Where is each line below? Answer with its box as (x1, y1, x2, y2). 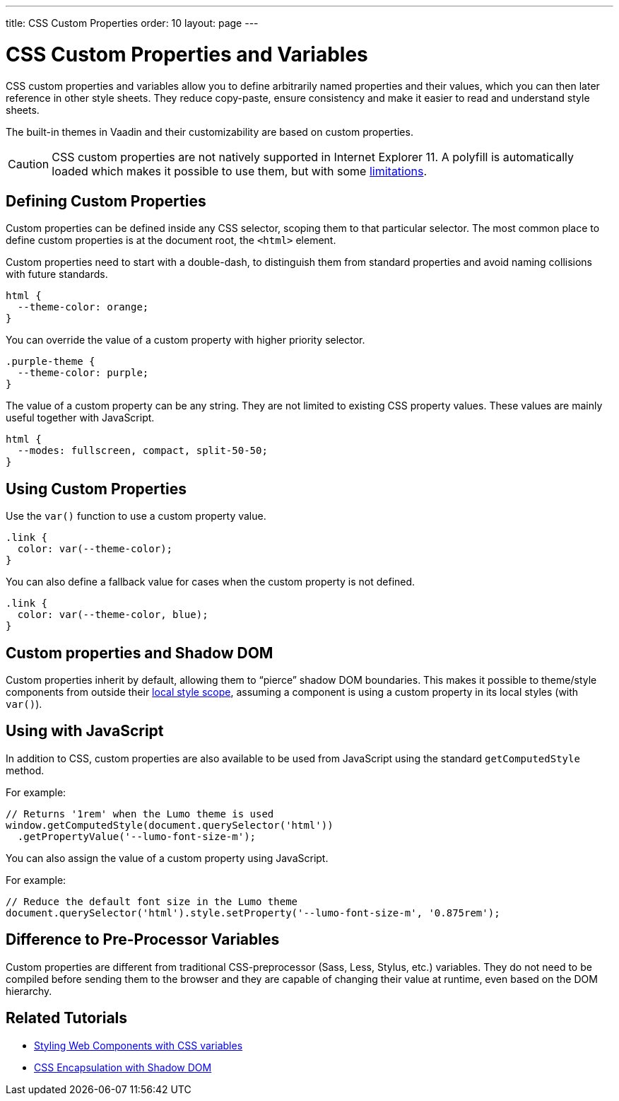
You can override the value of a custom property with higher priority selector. (6, 334, 365, 346)
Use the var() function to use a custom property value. (6, 510, 266, 523)
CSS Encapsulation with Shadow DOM (34, 1061, 212, 1073)
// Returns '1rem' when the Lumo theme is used (6, 808, 274, 820)
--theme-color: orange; (17, 301, 149, 313)
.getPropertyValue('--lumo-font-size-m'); (17, 830, 257, 842)
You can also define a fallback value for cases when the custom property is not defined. (6, 576, 415, 588)
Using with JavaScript (6, 722, 164, 740)
